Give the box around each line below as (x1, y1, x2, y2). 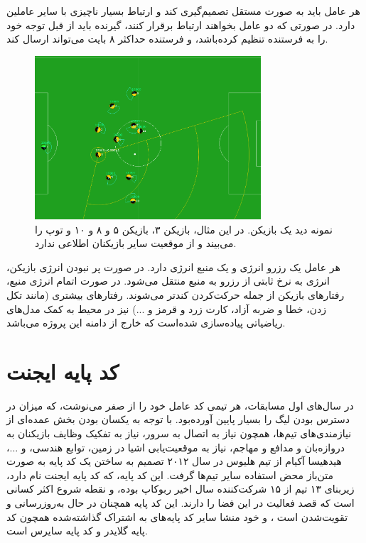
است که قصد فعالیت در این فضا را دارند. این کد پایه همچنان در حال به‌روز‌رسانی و (6, 495, 355, 510)
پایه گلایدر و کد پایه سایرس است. (6, 523, 148, 538)
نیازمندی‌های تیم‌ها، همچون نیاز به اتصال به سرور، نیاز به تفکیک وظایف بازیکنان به (6, 426, 352, 440)
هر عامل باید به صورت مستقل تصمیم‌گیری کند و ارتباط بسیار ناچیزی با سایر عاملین (6, 4, 360, 18)
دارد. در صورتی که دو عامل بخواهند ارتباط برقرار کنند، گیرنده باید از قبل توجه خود (6, 17, 355, 32)
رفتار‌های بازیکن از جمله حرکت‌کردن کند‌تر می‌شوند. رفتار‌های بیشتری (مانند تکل (6, 287, 345, 302)
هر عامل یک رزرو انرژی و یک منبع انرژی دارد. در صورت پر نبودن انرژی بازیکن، (6, 259, 340, 274)
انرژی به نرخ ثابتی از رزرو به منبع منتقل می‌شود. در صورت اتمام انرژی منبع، (6, 273, 330, 288)
